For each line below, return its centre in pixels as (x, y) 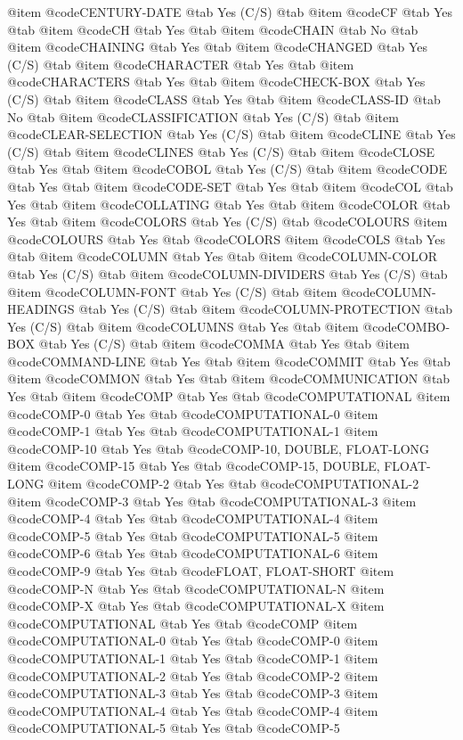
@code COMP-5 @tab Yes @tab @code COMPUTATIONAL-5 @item (193, 535)
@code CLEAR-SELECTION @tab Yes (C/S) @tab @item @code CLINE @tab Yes (231, 134)
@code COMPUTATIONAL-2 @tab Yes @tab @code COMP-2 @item (193, 675)
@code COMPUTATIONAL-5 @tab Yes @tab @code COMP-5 (174, 728)
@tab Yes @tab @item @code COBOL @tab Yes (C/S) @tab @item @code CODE (227, 169)
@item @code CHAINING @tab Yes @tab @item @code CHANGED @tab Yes (218, 47)
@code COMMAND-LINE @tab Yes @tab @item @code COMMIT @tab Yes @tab (229, 361)
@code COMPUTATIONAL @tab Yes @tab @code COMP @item (183, 623)
